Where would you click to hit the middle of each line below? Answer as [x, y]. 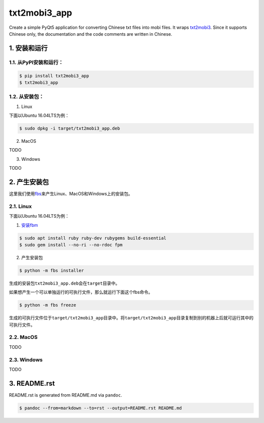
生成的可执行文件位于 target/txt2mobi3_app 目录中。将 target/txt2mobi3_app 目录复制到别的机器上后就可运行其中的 [131, 318]
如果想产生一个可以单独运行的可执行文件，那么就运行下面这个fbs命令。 [81, 292]
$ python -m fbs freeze [48, 305]
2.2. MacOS [23, 337]
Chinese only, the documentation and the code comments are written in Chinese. [91, 34]
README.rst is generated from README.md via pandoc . [66, 395]
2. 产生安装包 [29, 182]
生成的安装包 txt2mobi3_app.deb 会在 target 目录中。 [64, 283]
